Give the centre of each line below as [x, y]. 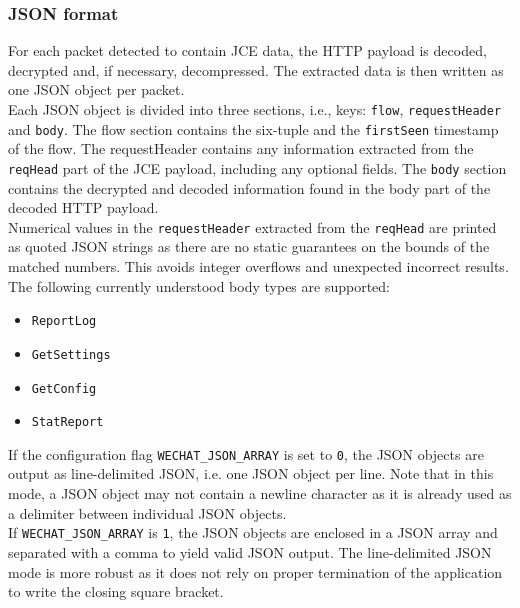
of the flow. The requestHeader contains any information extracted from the [241, 148]
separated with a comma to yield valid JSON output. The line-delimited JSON [250, 551]
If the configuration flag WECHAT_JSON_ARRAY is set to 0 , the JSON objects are [246, 453]
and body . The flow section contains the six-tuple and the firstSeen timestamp [253, 128]
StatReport [67, 422]
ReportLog [64, 321]
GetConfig [64, 388]
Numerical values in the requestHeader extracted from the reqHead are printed [252, 226]
